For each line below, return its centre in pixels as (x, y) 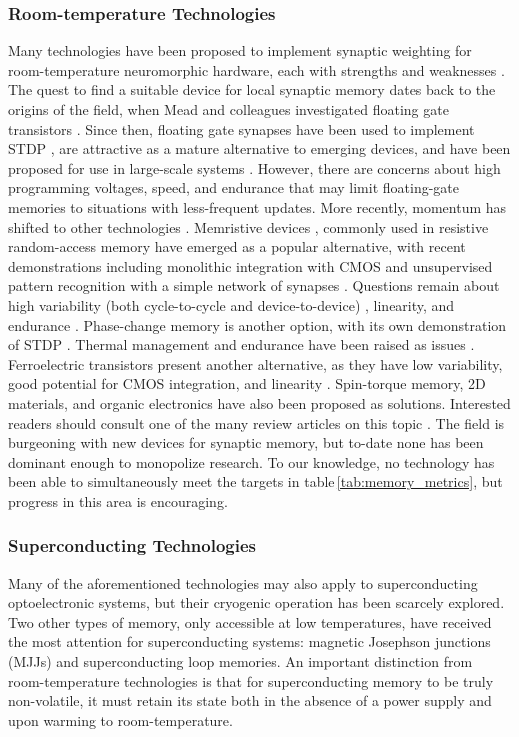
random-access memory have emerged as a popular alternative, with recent (237, 246)
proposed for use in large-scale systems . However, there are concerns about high (254, 167)
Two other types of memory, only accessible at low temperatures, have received (250, 621)
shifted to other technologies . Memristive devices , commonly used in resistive (248, 226)
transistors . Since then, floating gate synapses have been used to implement (241, 128)
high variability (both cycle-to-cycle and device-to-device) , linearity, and (231, 304)
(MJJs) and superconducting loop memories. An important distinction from (240, 661)
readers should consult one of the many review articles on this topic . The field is (256, 422)
